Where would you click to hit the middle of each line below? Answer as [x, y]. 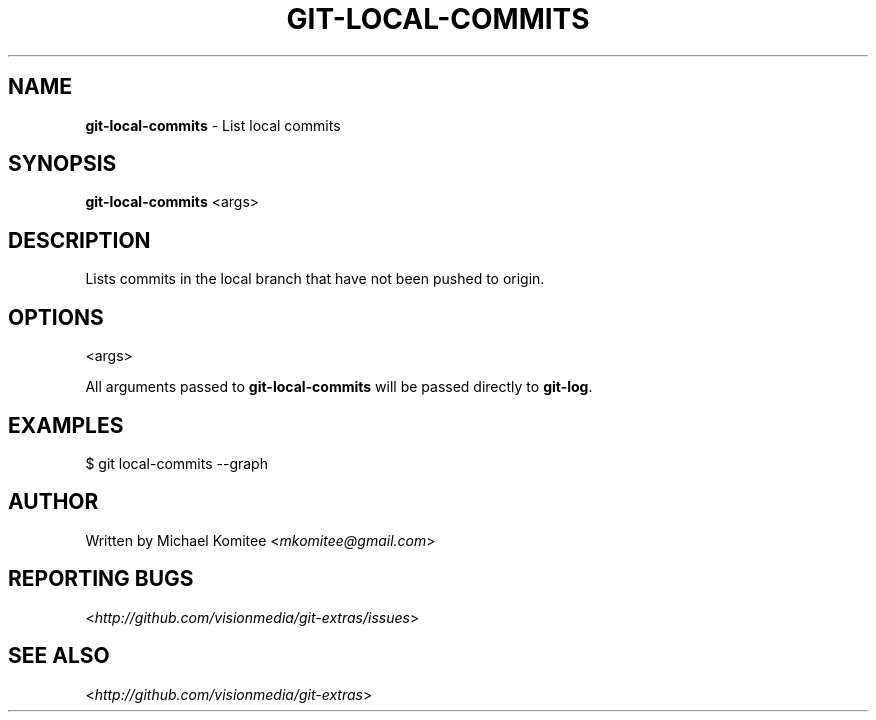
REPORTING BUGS [101, 579]
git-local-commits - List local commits [213, 125]
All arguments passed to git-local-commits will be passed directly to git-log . [339, 387]
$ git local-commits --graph [176, 463]
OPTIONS [56, 317]
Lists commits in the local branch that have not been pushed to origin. [315, 279]
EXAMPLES [66, 425]
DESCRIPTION [79, 240]
